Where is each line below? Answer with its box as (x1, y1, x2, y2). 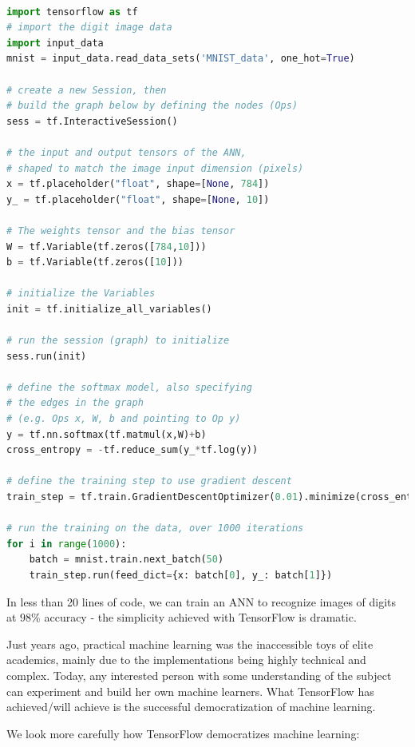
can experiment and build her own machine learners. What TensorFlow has (6, 682, 374, 699)
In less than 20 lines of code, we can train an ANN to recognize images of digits (6, 593, 397, 610)
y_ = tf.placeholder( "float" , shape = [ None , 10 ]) (6, 193, 270, 205)
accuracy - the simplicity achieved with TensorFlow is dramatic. (44, 609, 357, 626)
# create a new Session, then (6, 84, 167, 96)
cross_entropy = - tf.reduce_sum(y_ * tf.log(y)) (6, 444, 259, 456)
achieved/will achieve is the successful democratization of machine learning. (6, 698, 376, 715)
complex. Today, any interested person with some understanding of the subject (6, 666, 392, 683)
